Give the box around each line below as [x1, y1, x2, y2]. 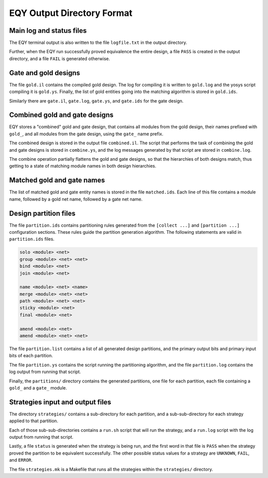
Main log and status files [9, 26, 87, 35]
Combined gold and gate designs [9, 111, 114, 119]
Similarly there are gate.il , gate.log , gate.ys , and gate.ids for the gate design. [9, 97, 184, 104]
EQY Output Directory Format [9, 7, 133, 18]
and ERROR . [9, 457, 33, 463]
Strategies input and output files [9, 398, 112, 406]
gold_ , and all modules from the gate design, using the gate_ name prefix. [9, 131, 164, 137]
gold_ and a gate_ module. [9, 384, 67, 390]
